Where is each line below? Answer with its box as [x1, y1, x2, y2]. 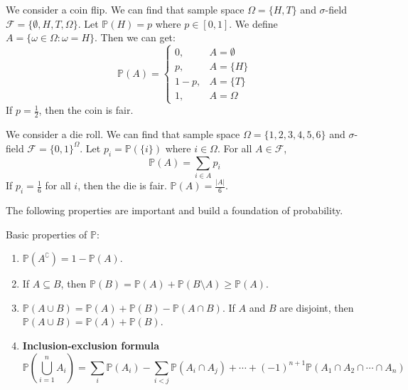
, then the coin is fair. [38, 102, 134, 117]
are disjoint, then [279, 300, 354, 315]
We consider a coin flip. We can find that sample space [6, 2, 245, 16]
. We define [229, 16, 278, 31]
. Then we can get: [95, 30, 176, 45]
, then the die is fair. [77, 178, 167, 193]
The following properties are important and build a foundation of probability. [6, 203, 343, 218]
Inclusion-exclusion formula [22, 338, 160, 353]
